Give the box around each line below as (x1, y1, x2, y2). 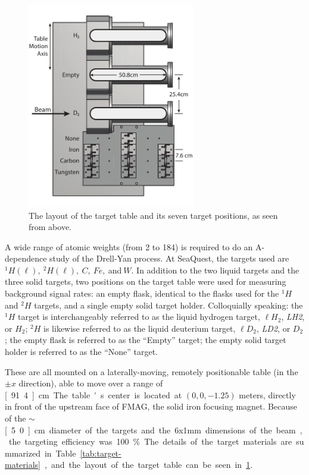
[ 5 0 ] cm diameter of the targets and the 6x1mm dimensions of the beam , (5, 423, 302, 436)
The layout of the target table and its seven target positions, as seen (29, 209, 278, 221)
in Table (44, 446, 76, 459)
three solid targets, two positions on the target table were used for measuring (5, 275, 286, 288)
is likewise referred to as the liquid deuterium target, (43, 322, 236, 334)
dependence (5, 252, 47, 265)
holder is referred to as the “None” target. (5, 345, 158, 358)
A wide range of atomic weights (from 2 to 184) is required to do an (5, 240, 253, 253)
